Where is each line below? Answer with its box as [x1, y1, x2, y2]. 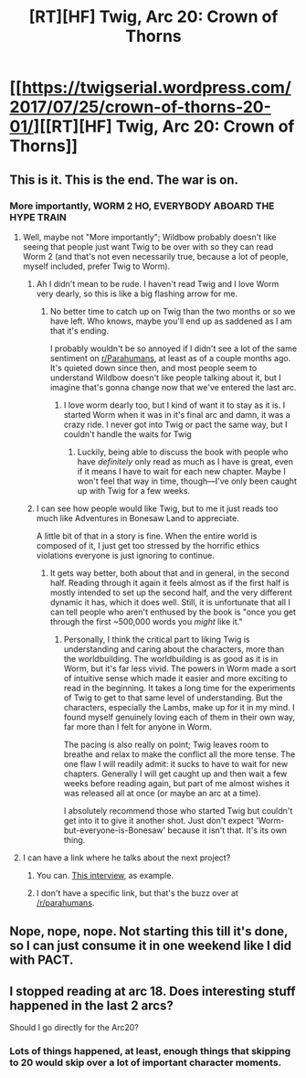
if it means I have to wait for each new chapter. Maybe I [77, 465, 286, 476]
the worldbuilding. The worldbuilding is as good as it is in [63, 653, 279, 664]
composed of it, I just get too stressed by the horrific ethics [36, 539, 260, 550]
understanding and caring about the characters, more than [63, 643, 285, 655]
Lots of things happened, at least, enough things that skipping [9, 1045, 291, 1057]
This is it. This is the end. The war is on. [9, 172, 239, 187]
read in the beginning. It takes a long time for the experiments [63, 682, 296, 693]
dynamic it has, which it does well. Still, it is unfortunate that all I [49, 596, 290, 607]
